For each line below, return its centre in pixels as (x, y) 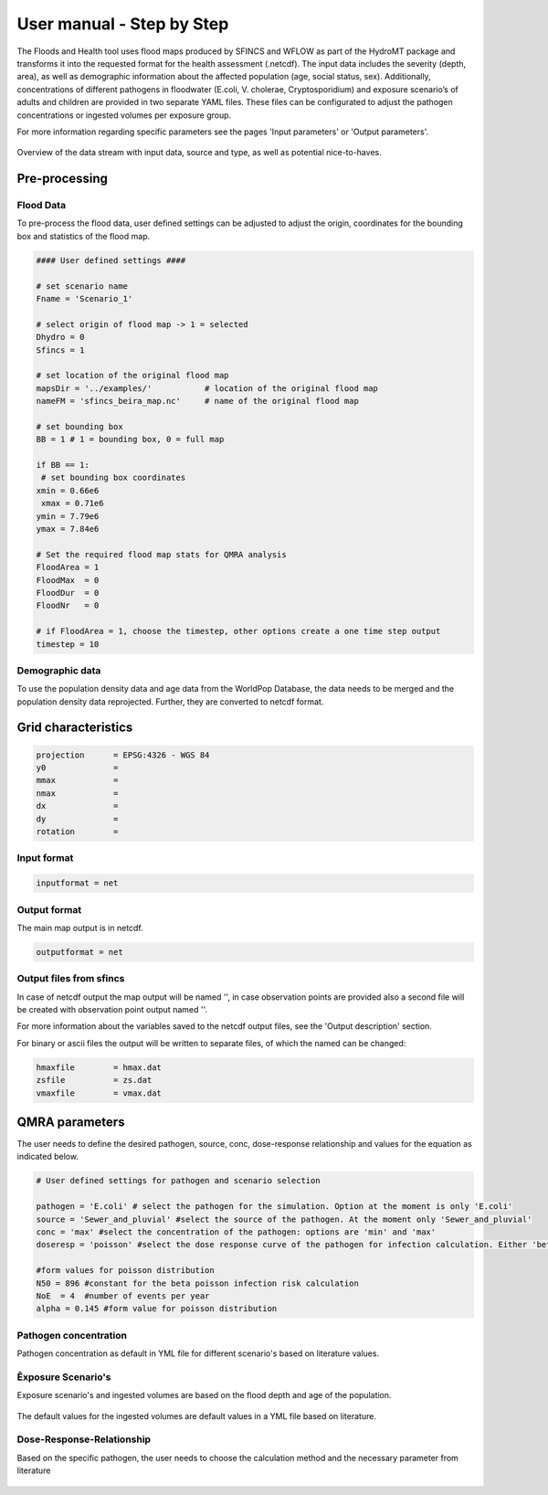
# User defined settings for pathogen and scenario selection (178, 1181)
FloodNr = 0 (68, 606)
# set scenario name (82, 286)
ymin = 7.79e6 (68, 516)
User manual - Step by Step (123, 24)
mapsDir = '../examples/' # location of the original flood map (207, 388)
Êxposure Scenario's (64, 1377)
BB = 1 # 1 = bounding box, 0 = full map (130, 440)
